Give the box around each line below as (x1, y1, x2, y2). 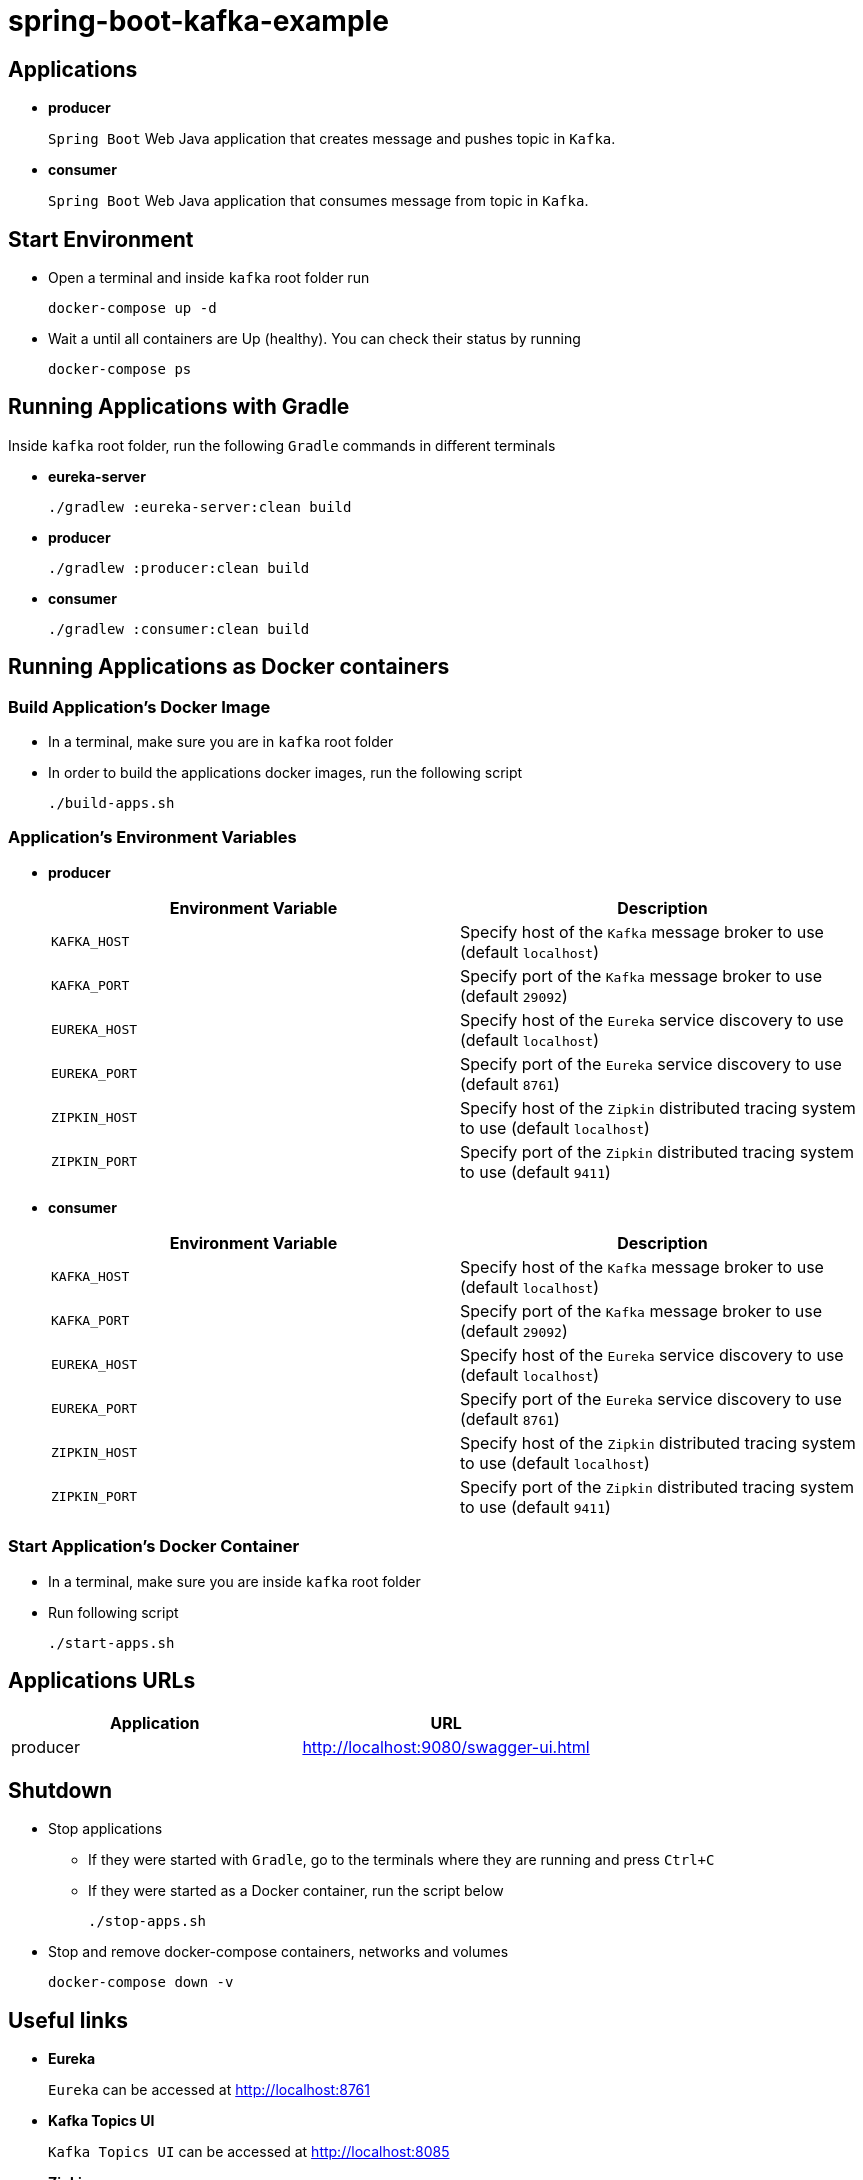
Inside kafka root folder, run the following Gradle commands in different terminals (8, 436, 556, 454)
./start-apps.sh (48, 1634, 175, 1651)
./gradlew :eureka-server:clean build (48, 498, 352, 515)
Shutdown (8, 1777, 113, 1803)
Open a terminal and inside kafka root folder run (48, 269, 370, 287)
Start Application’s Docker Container (8, 1536, 300, 1557)
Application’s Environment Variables (8, 827, 297, 848)
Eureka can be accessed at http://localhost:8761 (48, 2081, 370, 2099)
